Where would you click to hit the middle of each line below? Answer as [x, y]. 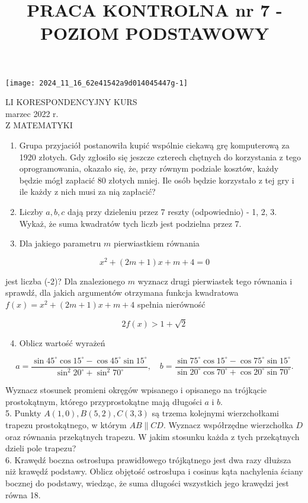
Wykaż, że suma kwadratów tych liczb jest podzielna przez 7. [130, 223]
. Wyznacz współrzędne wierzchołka [228, 425]
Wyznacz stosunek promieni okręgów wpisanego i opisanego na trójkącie [136, 390]
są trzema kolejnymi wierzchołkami [215, 413]
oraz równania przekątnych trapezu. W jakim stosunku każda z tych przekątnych [153, 436]
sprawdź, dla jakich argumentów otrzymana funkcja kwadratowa [122, 292]
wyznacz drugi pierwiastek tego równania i [215, 281]
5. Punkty [23, 413]
